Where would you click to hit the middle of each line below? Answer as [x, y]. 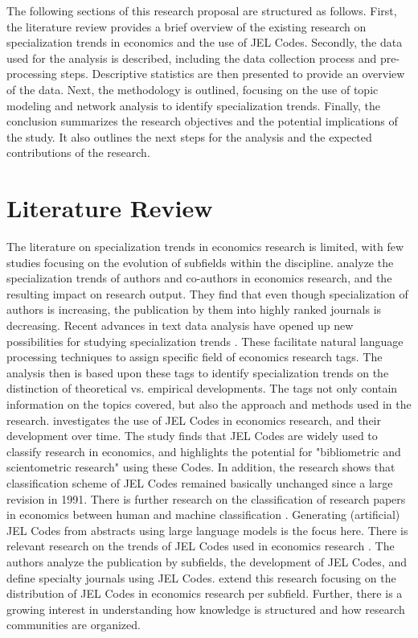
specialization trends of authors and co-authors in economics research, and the [199, 278]
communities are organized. [74, 625]
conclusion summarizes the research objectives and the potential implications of [202, 121]
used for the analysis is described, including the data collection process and [192, 58]
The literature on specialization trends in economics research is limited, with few [205, 247]
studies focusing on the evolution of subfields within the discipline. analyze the [200, 262]
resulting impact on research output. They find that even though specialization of [207, 293]
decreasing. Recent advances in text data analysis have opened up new [180, 325]
